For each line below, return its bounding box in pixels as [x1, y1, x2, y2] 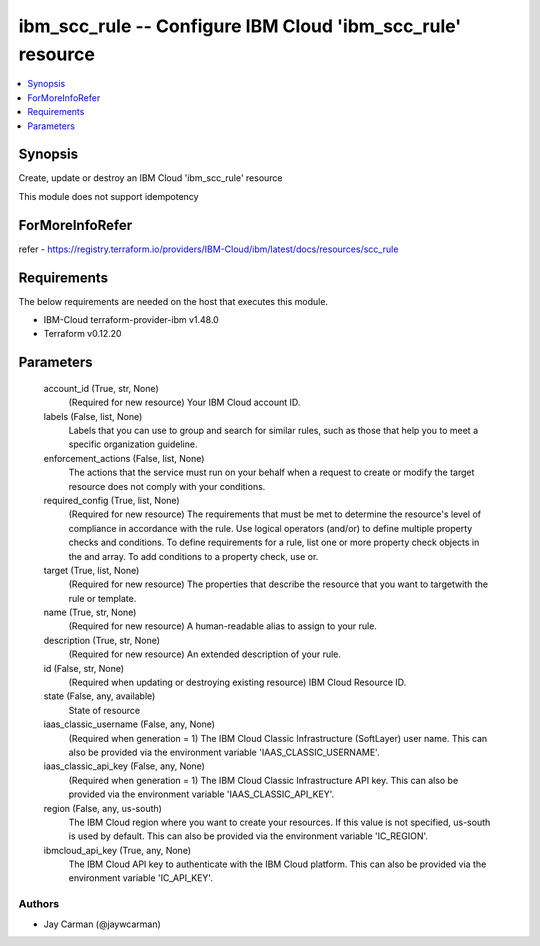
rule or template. [68, 592, 137, 604]
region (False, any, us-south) [43, 802, 162, 814]
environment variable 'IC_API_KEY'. [68, 872, 214, 884]
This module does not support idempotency [18, 190, 199, 202]
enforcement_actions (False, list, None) [43, 452, 205, 464]
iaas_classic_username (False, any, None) [43, 718, 215, 730]
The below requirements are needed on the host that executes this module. [18, 295, 329, 307]
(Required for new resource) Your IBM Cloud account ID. [68, 396, 301, 409]
